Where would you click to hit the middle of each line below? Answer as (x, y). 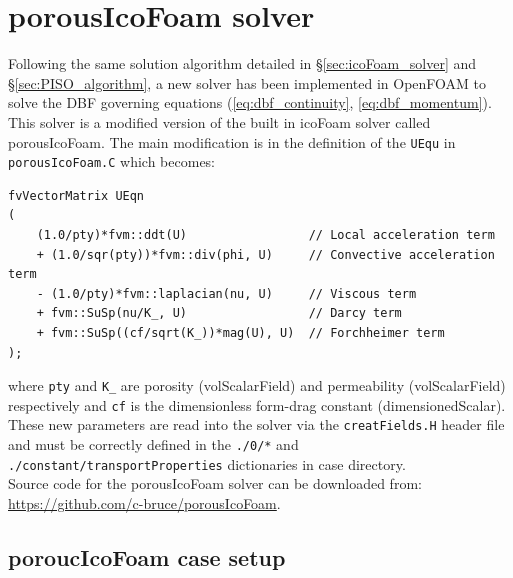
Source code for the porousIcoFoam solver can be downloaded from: (215, 483)
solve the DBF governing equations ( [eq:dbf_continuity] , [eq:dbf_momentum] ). (250, 102)
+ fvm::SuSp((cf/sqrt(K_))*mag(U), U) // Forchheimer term (240, 332)
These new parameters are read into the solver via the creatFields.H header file (256, 424)
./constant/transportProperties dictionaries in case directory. (207, 463)
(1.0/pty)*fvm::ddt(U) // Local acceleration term (265, 235)
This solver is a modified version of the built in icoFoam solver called (219, 121)
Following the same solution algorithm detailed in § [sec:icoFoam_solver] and (242, 63)
